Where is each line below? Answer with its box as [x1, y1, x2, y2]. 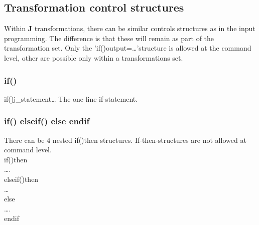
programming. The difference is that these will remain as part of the [4, 33, 214, 43]
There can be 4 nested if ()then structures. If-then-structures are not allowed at [4, 134, 246, 145]
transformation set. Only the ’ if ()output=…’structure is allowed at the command [4, 43, 251, 53]
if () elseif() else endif [4, 115, 90, 127]
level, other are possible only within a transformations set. [4, 52, 183, 63]
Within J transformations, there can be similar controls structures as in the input [4, 23, 255, 34]
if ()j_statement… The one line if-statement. [4, 93, 138, 104]
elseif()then [4, 173, 39, 184]
